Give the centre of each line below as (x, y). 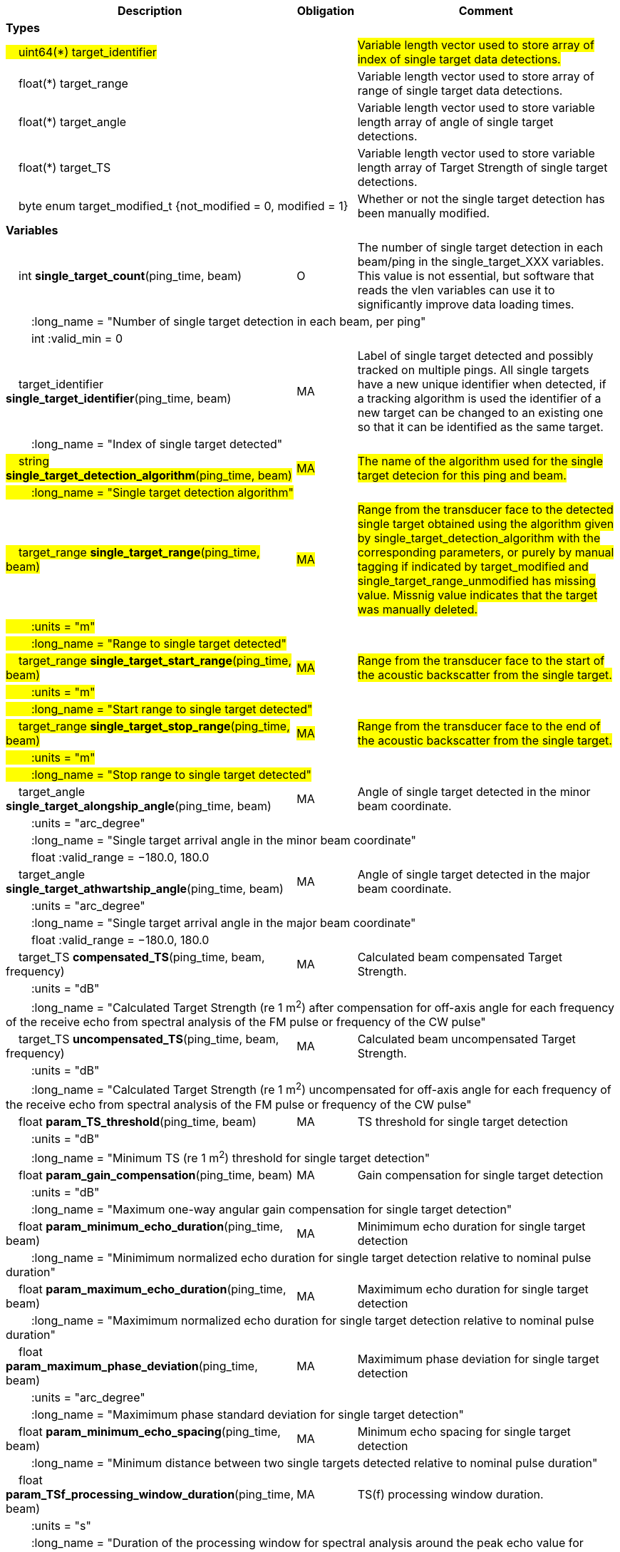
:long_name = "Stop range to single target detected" (172, 775)
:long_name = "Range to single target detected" (159, 643)
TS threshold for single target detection (463, 1121)
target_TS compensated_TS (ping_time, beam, (142, 957)
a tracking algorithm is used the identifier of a (479, 398)
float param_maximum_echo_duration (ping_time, (153, 1289)
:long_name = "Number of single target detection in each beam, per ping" (229, 321)
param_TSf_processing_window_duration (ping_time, (150, 1494)
